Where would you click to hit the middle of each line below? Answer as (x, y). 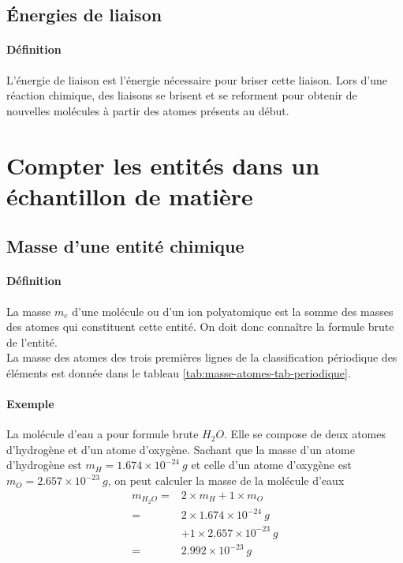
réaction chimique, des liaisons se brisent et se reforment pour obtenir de (182, 95)
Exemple (30, 404)
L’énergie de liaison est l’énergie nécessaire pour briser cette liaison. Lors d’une (197, 79)
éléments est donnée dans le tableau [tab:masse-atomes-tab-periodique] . (179, 372)
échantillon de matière (130, 195)
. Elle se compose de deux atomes (305, 434)
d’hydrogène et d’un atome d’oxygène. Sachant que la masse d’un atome (181, 449)
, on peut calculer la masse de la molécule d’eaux (226, 480)
